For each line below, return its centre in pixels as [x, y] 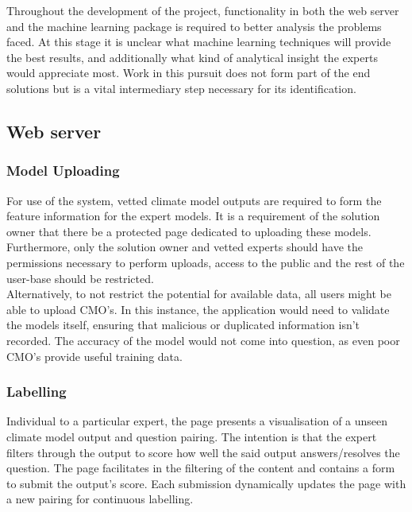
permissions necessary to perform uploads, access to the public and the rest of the [206, 262]
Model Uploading [63, 171]
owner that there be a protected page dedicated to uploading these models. [189, 231]
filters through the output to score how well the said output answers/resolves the [203, 452]
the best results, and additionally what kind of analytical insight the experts [192, 57]
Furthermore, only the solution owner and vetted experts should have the [185, 247]
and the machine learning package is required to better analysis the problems [194, 26]
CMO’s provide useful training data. [94, 356]
